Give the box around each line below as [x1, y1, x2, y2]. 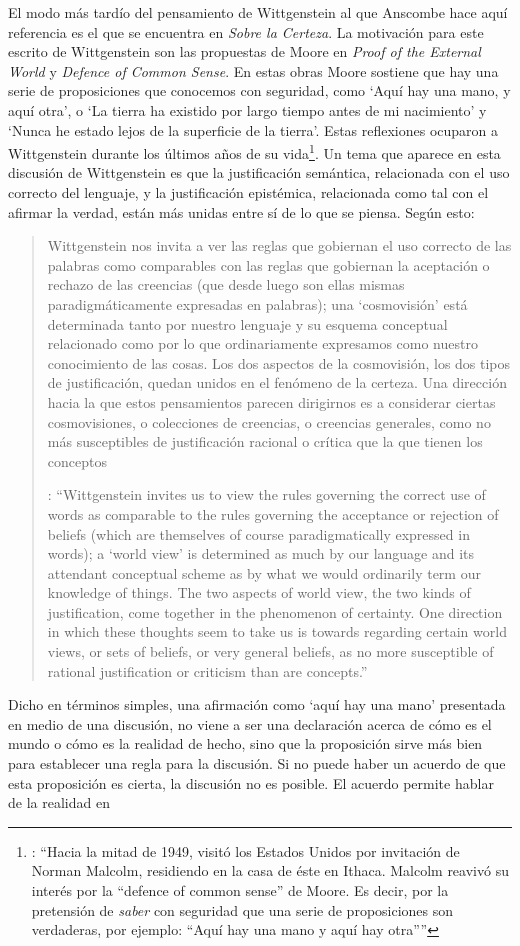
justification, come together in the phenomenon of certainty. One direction [47, 601, 503, 622]
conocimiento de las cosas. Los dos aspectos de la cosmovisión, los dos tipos [47, 352, 511, 373]
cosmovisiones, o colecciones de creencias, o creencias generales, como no [47, 411, 491, 432]
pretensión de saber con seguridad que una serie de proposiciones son [31, 899, 454, 920]
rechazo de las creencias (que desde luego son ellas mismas [47, 274, 405, 295]
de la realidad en [8, 792, 110, 813]
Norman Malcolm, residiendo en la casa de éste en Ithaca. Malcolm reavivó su [31, 860, 509, 881]
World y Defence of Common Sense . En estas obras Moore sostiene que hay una [8, 60, 499, 81]
